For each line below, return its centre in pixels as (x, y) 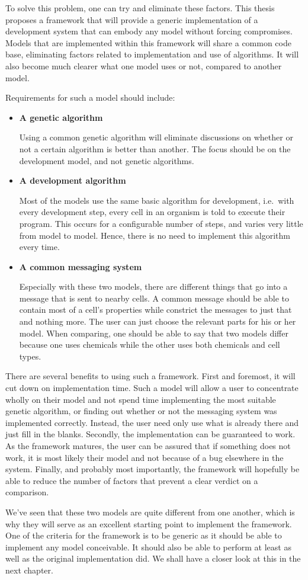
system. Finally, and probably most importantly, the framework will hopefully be (153, 469)
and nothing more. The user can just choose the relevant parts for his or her (158, 321)
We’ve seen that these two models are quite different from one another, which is (150, 512)
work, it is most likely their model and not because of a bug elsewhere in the (145, 457)
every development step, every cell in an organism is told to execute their (152, 212)
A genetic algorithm (61, 117)
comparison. (27, 492)
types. (30, 356)
